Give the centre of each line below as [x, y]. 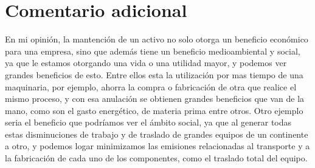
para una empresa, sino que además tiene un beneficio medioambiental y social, [153, 51]
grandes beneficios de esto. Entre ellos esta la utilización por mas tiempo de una [154, 74]
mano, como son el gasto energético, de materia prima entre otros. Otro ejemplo [154, 110]
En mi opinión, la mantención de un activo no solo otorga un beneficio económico [157, 39]
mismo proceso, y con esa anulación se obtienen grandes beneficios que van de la [155, 99]
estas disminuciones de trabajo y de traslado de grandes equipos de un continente [157, 134]
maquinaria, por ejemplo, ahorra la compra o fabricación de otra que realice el [151, 86]
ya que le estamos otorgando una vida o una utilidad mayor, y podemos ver [146, 63]
